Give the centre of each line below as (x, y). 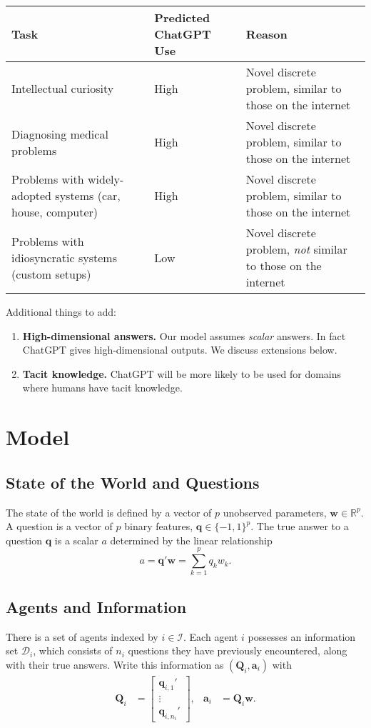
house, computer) (55, 212)
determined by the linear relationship (191, 540)
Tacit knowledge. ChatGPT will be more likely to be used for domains (182, 373)
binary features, (159, 526)
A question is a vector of (59, 526)
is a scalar (76, 540)
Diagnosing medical (60, 134)
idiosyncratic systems (64, 257)
